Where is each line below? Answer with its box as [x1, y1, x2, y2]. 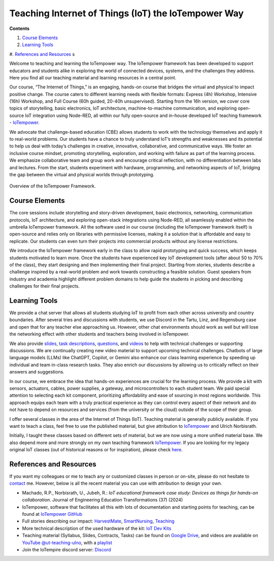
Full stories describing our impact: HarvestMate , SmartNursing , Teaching [22, 518, 175, 524]
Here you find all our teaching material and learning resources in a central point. [9, 74, 177, 81]
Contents [9, 25, 30, 32]
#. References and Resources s [9, 51, 75, 57]
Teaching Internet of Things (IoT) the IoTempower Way [9, 8, 244, 19]
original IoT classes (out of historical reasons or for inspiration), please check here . [9, 447, 183, 453]
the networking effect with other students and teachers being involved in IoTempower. [9, 331, 190, 337]
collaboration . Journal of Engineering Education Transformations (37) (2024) [22, 497, 183, 503]
